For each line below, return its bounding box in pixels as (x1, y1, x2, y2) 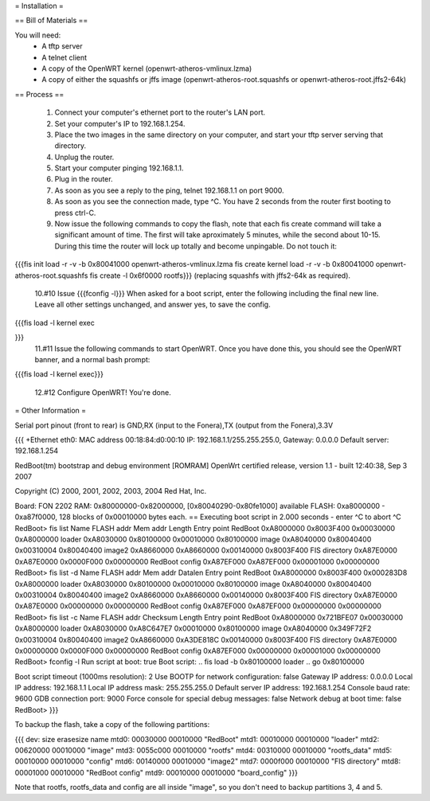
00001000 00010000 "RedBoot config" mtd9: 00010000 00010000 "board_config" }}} (14, 768, 299, 777)
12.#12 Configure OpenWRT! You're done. (34, 387, 171, 397)
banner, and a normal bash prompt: (34, 354, 150, 364)
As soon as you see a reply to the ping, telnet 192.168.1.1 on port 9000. (54, 186, 284, 195)
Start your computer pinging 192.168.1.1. (54, 163, 184, 173)
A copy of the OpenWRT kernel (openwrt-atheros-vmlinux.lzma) (41, 64, 252, 73)
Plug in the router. (54, 174, 113, 184)
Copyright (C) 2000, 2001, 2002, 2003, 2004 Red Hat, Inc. (14, 486, 207, 496)
